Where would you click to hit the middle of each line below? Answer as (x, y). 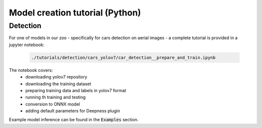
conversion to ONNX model (53, 104)
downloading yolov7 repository (56, 77)
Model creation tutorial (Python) (75, 13)
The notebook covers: (31, 70)
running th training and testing (56, 97)
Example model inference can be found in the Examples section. (74, 120)
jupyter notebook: (27, 45)
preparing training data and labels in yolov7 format (76, 90)
